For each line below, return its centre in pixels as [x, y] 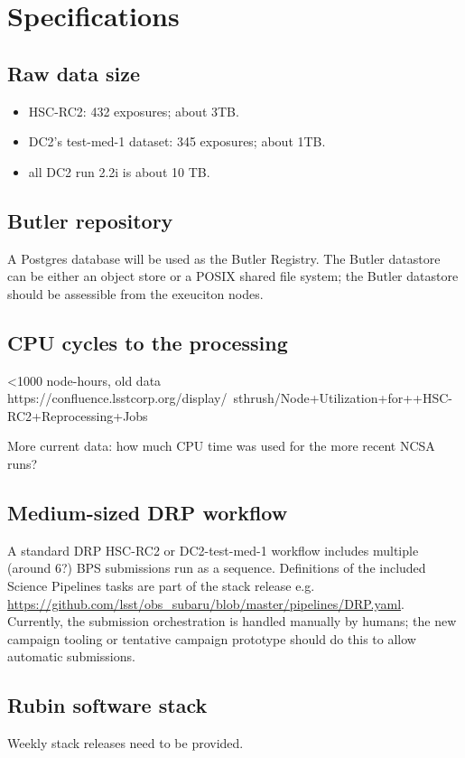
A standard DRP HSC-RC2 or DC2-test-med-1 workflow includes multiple [213, 550]
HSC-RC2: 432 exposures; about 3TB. [134, 111]
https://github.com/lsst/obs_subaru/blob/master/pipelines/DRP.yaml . [206, 603]
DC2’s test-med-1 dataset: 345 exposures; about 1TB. [177, 141]
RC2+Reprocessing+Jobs [78, 415]
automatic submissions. [71, 656]
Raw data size [74, 73]
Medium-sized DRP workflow [148, 512]
